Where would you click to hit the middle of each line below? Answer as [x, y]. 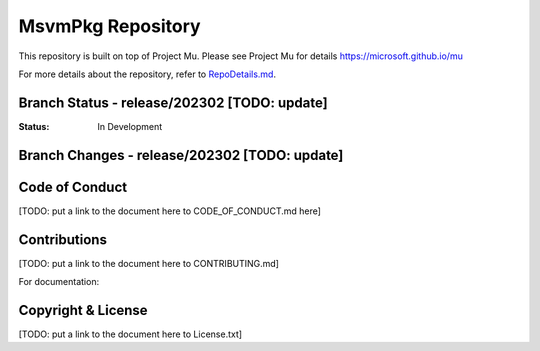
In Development [130, 126]
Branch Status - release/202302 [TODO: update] [173, 102]
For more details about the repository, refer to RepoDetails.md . [147, 74]
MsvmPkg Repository [109, 26]
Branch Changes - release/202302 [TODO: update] [181, 155]
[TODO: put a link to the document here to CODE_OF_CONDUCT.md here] [170, 211]
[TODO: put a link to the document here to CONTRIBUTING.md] [149, 263]
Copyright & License [83, 310]
